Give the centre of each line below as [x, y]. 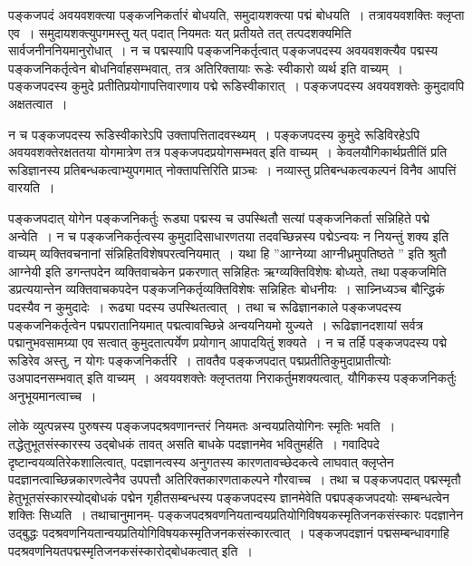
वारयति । [32, 187]
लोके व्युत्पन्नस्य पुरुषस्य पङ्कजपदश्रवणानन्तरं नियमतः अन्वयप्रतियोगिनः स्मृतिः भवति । [202, 426]
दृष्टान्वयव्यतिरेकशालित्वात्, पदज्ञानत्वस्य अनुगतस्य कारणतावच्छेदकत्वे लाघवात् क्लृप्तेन [201, 461]
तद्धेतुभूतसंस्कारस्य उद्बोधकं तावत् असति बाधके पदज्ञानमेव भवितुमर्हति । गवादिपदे [194, 444]
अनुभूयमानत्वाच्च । [53, 395]
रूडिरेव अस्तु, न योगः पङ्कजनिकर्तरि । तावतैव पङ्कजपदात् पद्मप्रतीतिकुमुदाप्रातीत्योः [200, 360]
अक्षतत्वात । [38, 103]
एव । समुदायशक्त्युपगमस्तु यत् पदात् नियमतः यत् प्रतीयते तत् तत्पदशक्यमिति [180, 32]
